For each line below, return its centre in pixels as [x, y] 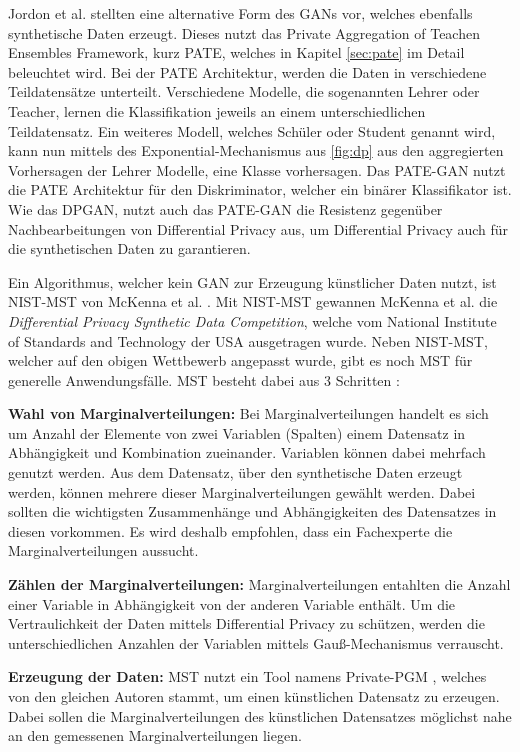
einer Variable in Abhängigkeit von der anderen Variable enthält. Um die [232, 603]
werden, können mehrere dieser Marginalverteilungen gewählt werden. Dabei [242, 491]
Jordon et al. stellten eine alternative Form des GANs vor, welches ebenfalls [240, 13]
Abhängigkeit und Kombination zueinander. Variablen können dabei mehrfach [247, 452]
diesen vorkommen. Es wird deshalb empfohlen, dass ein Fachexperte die [230, 530]
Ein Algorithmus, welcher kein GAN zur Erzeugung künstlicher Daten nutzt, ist [252, 281]
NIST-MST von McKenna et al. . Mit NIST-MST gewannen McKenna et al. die [253, 301]
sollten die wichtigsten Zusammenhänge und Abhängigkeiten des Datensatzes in [252, 511]
